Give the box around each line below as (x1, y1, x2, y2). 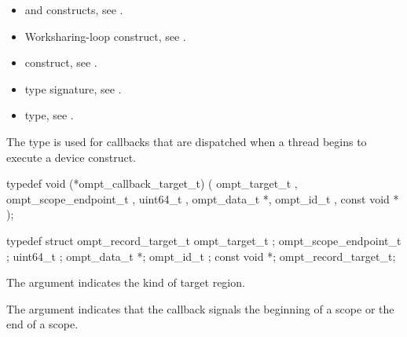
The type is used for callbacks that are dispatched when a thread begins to (6, 133, 367, 149)
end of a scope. (6, 316, 79, 332)
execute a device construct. (6, 148, 136, 165)
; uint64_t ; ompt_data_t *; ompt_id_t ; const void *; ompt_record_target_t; (6, 247, 396, 264)
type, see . (24, 107, 74, 123)
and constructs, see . (24, 2, 123, 17)
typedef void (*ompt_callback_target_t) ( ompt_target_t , (6, 175, 298, 192)
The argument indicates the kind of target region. (6, 274, 245, 291)
